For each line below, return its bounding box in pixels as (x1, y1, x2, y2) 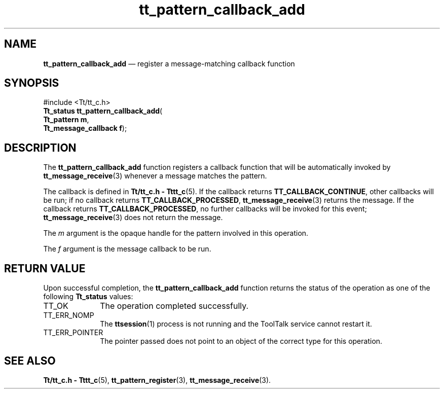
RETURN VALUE (4, 262, 86, 275)
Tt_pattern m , (43, 115, 89, 124)
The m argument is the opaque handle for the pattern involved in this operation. (43, 229, 309, 238)
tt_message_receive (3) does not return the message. (43, 213, 223, 222)
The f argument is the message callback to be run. (43, 244, 211, 254)
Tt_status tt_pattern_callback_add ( (43, 106, 163, 116)
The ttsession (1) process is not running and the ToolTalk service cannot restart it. (100, 319, 373, 329)
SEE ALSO (4, 354, 56, 367)
